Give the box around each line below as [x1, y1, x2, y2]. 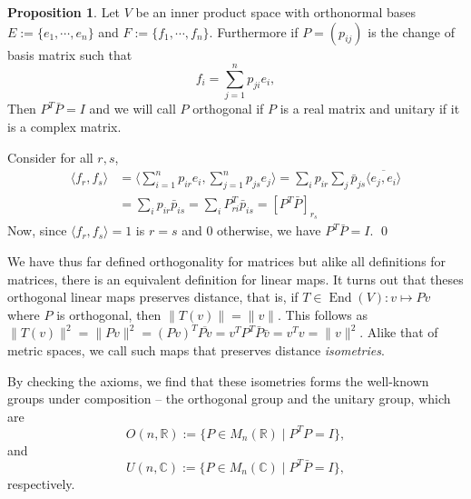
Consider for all [7, 147, 93, 166]
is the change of [368, 22, 455, 41]
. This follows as [277, 304, 368, 324]
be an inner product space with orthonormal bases [135, 3, 416, 21]
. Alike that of [359, 323, 438, 342]
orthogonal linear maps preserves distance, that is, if [7, 287, 299, 306]
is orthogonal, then [56, 304, 162, 324]
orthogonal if [192, 99, 264, 118]
